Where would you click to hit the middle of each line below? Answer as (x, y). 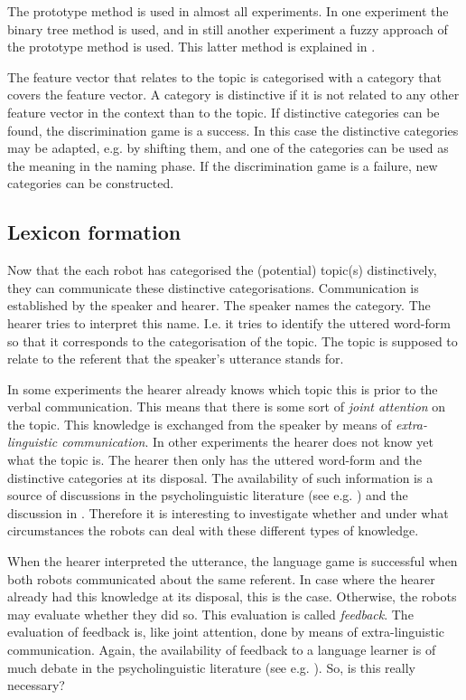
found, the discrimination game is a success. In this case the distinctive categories (233, 130)
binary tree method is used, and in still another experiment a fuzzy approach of (228, 28)
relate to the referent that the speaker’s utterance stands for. (176, 359)
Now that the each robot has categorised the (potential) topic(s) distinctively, (222, 270)
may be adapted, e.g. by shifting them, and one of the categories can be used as (228, 148)
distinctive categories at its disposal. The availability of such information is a (220, 477)
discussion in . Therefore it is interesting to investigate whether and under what (228, 512)
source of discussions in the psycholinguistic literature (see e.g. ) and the (208, 495)
